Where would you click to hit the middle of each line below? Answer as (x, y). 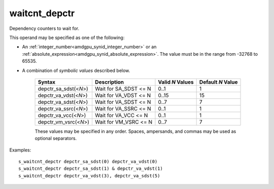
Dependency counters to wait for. (44, 28)
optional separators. (56, 138)
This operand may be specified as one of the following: (67, 37)
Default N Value (218, 82)
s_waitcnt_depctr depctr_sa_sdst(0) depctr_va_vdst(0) (88, 162)
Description (109, 82)
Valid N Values (176, 82)
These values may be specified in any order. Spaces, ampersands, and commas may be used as (135, 131)
